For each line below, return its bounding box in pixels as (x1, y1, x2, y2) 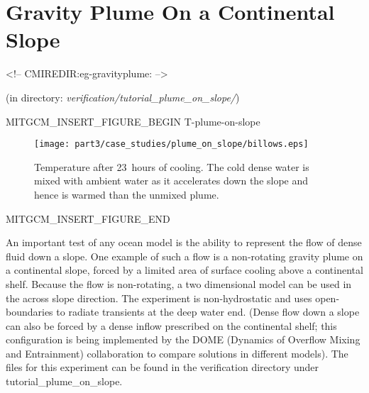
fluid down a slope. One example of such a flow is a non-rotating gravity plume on (6, 248, 363, 263)
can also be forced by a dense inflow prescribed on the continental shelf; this (6, 318, 337, 333)
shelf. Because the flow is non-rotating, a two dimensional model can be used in (6, 276, 352, 291)
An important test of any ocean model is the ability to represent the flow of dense (6, 235, 362, 250)
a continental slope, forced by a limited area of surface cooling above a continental (6, 262, 363, 277)
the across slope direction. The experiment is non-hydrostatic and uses (6, 290, 312, 305)
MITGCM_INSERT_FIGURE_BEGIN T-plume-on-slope (6, 114, 260, 128)
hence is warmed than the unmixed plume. (34, 187, 219, 201)
